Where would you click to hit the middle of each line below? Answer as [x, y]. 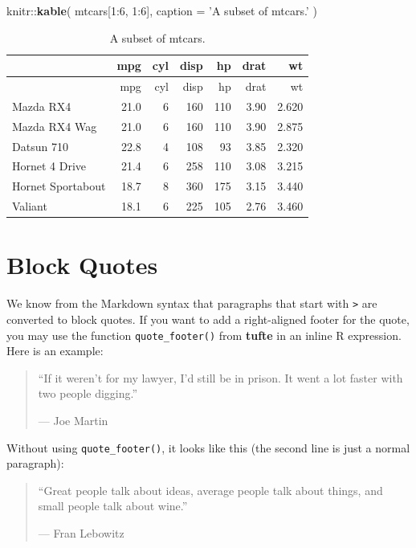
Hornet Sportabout [59, 186]
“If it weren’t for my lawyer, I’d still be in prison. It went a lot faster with [220, 377]
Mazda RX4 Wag [55, 126]
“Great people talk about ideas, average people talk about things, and [210, 490]
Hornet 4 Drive [49, 166]
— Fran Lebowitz [81, 533]
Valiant [30, 206]
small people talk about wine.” [113, 506]
